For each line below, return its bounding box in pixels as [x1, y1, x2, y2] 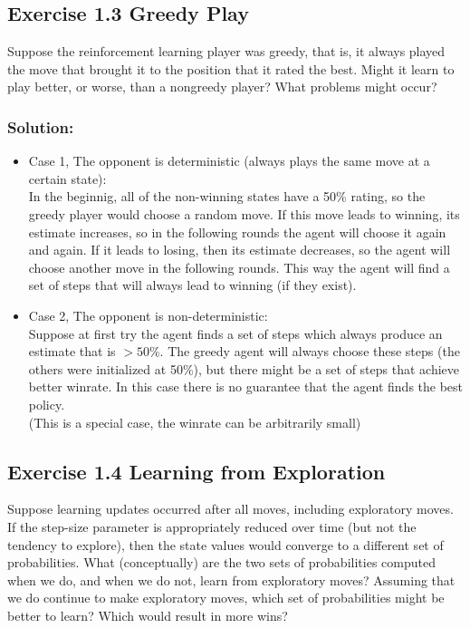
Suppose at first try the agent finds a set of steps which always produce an [28, 324, 443, 343]
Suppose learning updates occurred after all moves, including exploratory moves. [7, 499, 454, 518]
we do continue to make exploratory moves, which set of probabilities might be [7, 588, 445, 607]
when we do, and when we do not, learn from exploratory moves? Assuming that [7, 570, 456, 589]
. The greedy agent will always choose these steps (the [159, 342, 460, 361]
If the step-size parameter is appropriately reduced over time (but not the [7, 517, 417, 536]
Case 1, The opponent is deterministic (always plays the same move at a [28, 151, 430, 170]
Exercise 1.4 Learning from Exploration [7, 457, 386, 485]
